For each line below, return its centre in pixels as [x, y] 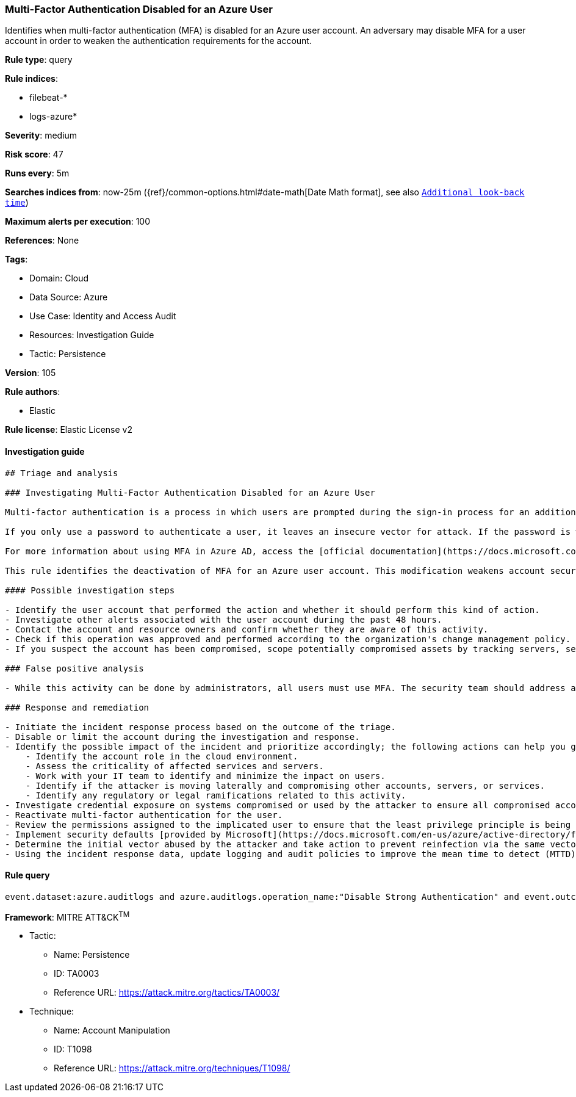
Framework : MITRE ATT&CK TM [67, 916]
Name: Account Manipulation [112, 1030]
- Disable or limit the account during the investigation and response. [182, 737]
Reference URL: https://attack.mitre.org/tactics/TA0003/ [167, 993]
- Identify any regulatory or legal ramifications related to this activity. [216, 795]
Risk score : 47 [34, 154]
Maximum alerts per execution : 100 [78, 222]
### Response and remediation [77, 707]
